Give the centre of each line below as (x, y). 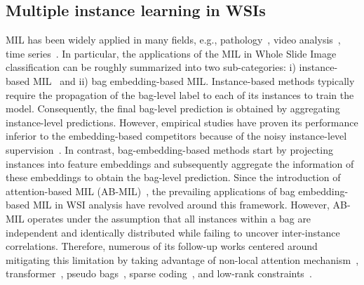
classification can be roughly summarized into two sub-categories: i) (151, 67)
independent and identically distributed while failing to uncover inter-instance (173, 232)
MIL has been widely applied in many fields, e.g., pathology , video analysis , (173, 40)
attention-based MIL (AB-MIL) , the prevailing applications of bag (150, 191)
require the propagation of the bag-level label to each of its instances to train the (180, 94)
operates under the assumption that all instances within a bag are (169, 218)
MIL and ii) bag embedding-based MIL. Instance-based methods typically (194, 80)
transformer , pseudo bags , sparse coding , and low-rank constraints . (159, 273)
